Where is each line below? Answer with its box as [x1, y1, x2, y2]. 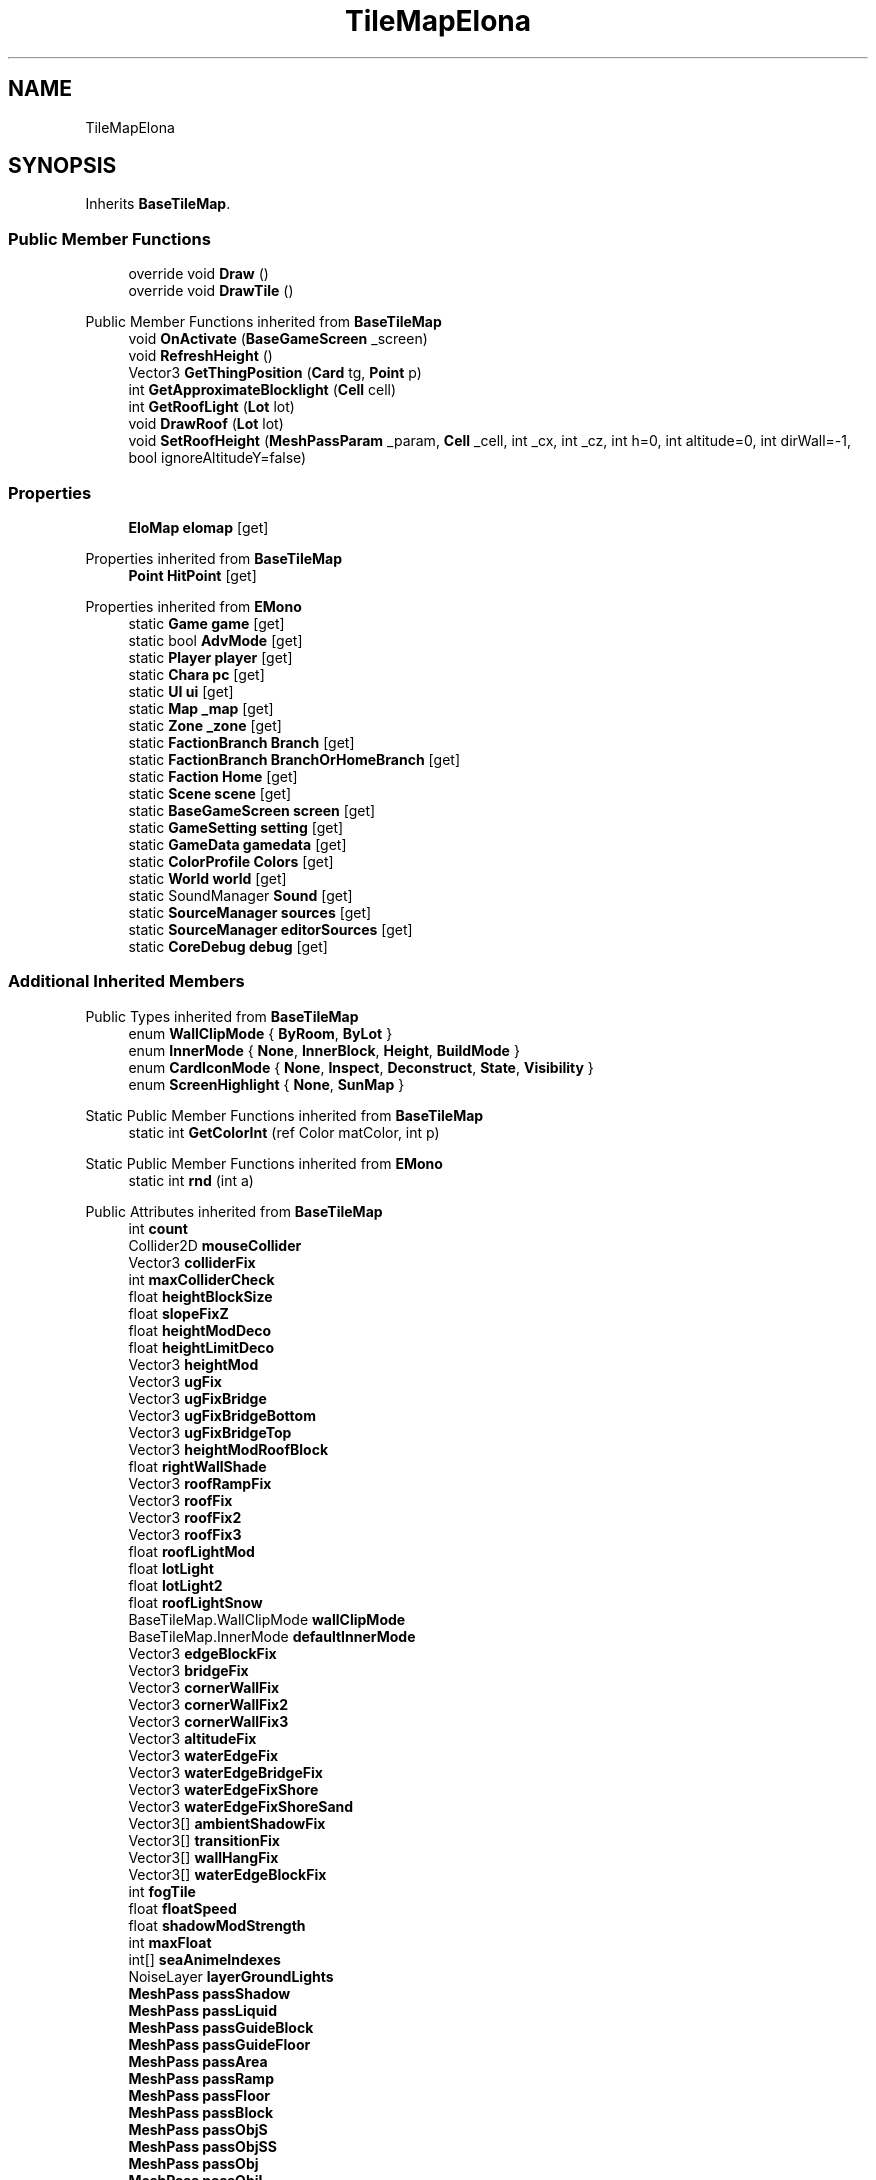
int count [128, 1219, 188, 1237]
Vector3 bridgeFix [128, 1661, 249, 1679]
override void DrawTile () [128, 282, 294, 300]
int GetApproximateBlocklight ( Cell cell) [128, 381, 397, 399]
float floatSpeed [128, 1899, 237, 1917]
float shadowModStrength [128, 1916, 306, 1934]
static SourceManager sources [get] [128, 903, 372, 921]
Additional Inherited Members [8, 971, 245, 992]
